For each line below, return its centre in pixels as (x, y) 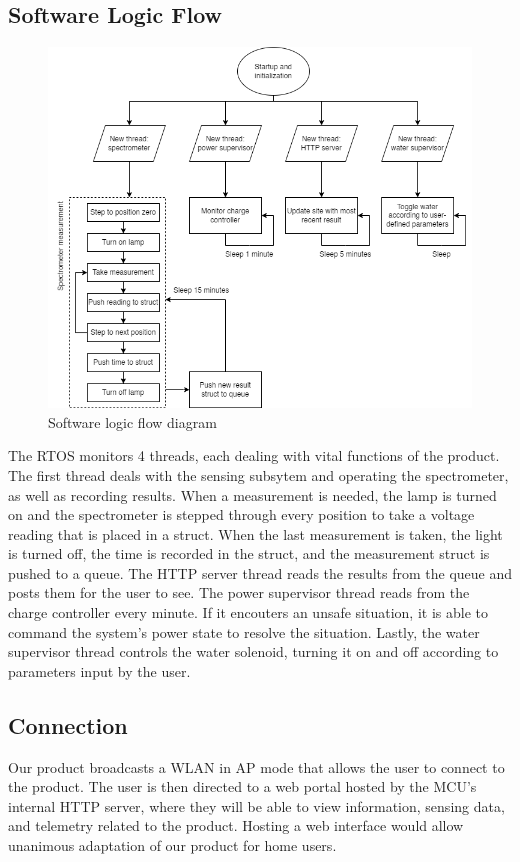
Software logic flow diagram (132, 421)
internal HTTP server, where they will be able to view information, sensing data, (256, 805)
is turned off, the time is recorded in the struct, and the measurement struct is (249, 553)
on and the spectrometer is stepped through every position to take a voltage (241, 514)
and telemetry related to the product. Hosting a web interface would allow (236, 825)
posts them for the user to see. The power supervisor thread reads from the (239, 592)
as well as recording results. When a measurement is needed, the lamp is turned (252, 494)
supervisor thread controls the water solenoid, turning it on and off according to (253, 651)
